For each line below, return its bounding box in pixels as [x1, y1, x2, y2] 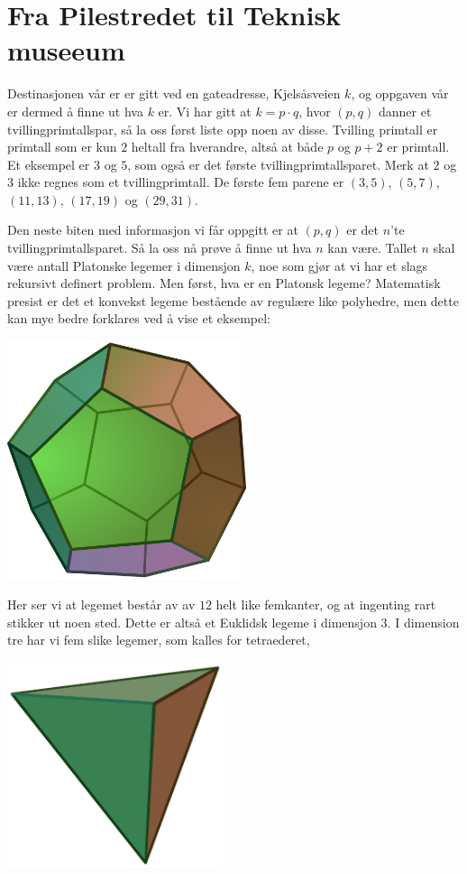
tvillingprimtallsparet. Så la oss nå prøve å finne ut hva [7, 238, 312, 257]
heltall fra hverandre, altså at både [131, 137, 324, 156]
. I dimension [387, 612, 460, 631]
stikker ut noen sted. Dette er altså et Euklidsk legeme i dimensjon [7, 612, 377, 631]
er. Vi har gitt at [158, 101, 252, 120]
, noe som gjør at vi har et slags [251, 256, 428, 274]
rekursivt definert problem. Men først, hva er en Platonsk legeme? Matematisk [7, 274, 441, 293]
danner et [378, 101, 432, 120]
